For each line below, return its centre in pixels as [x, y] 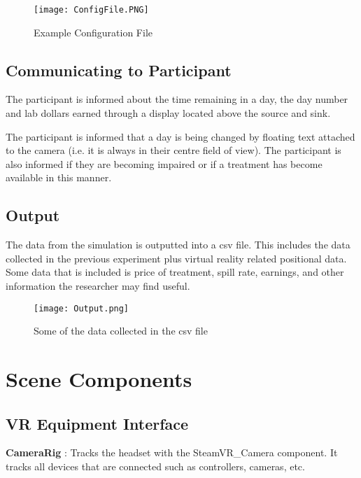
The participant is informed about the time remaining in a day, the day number [177, 99]
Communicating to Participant [119, 70]
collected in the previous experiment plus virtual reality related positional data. [176, 258]
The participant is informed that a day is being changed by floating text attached [180, 136]
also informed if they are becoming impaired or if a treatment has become [164, 163]
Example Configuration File [93, 32]
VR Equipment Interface [97, 423]
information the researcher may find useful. [98, 286]
